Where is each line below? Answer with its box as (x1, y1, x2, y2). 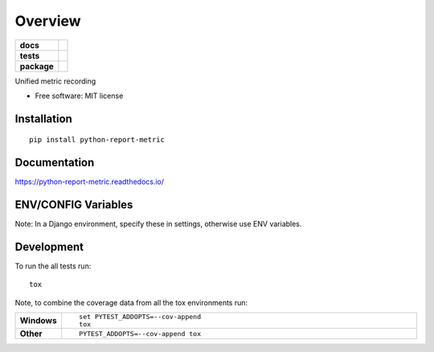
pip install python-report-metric (29, 135, 165, 145)
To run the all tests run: (14, 261, 92, 271)
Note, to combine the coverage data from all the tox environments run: (14, 297, 248, 307)
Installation (14, 112, 72, 125)
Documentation (14, 156, 95, 170)
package (19, 60, 54, 72)
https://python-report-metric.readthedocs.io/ (14, 177, 165, 186)
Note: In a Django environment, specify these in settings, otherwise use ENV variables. (14, 219, 302, 229)
